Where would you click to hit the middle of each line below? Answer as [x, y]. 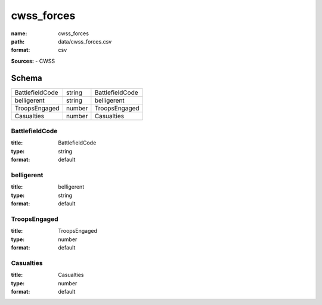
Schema [27, 78]
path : [18, 41]
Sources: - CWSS [33, 61]
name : [19, 33]
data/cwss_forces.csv [85, 41]
